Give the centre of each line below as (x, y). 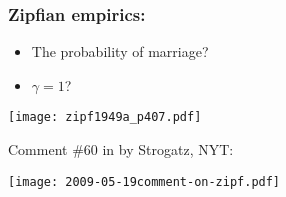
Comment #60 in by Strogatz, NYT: (121, 149)
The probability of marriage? (120, 51)
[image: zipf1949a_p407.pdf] (105, 117)
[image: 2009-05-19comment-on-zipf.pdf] (144, 181)
